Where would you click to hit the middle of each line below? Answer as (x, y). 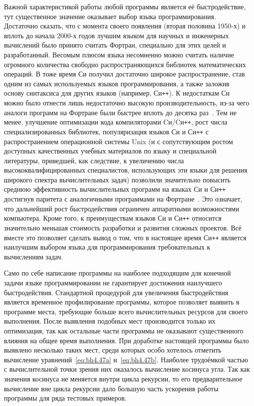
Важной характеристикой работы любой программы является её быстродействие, (125, 6)
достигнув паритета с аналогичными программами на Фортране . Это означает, (123, 199)
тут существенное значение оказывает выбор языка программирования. (110, 16)
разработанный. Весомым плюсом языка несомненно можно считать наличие (119, 54)
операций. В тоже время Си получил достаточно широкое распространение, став (125, 74)
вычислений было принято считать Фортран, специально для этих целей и (115, 45)
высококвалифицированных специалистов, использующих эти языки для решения (126, 170)
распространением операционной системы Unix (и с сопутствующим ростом (119, 141)
